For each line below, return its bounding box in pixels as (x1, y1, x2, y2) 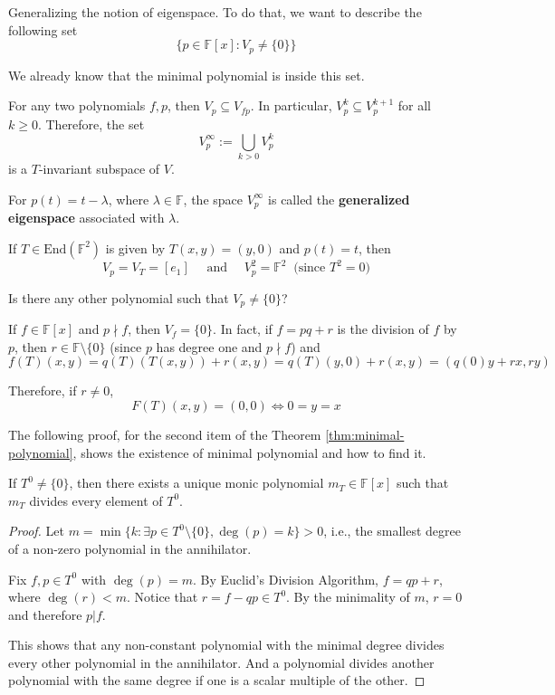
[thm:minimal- (325, 424, 405, 443)
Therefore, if (8, 381, 77, 400)
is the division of (337, 319, 429, 338)
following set (8, 20, 78, 39)
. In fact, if (213, 319, 273, 338)
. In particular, (250, 96, 332, 115)
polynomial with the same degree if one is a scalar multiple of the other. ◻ (8, 671, 426, 690)
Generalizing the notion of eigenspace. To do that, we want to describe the (8, 3, 422, 21)
